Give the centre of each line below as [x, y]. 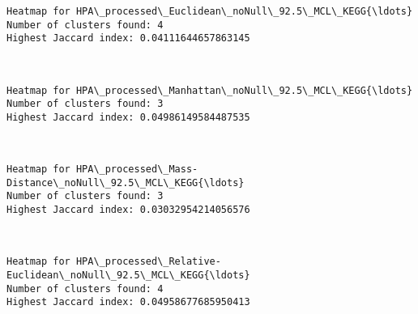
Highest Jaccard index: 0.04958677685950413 [128, 302]
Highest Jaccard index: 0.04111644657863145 [128, 38]
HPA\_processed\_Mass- [137, 170]
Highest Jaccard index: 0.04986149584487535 [128, 117]
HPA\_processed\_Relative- [148, 262]
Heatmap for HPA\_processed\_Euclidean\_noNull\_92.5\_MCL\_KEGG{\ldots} [210, 11]
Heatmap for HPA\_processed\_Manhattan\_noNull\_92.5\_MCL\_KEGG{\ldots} [210, 90]
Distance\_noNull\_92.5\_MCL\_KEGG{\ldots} [126, 182]
